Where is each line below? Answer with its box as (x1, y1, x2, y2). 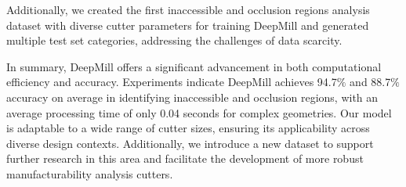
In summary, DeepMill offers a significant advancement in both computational (6, 58, 382, 74)
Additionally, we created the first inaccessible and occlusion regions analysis (6, 2, 370, 17)
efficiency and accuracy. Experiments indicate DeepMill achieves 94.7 (6, 74, 337, 90)
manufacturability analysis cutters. (6, 165, 173, 182)
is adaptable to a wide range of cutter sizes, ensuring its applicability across (6, 120, 370, 136)
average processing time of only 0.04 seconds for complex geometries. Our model (6, 104, 392, 120)
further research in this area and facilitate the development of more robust (6, 150, 364, 167)
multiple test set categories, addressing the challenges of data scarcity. (6, 32, 343, 49)
